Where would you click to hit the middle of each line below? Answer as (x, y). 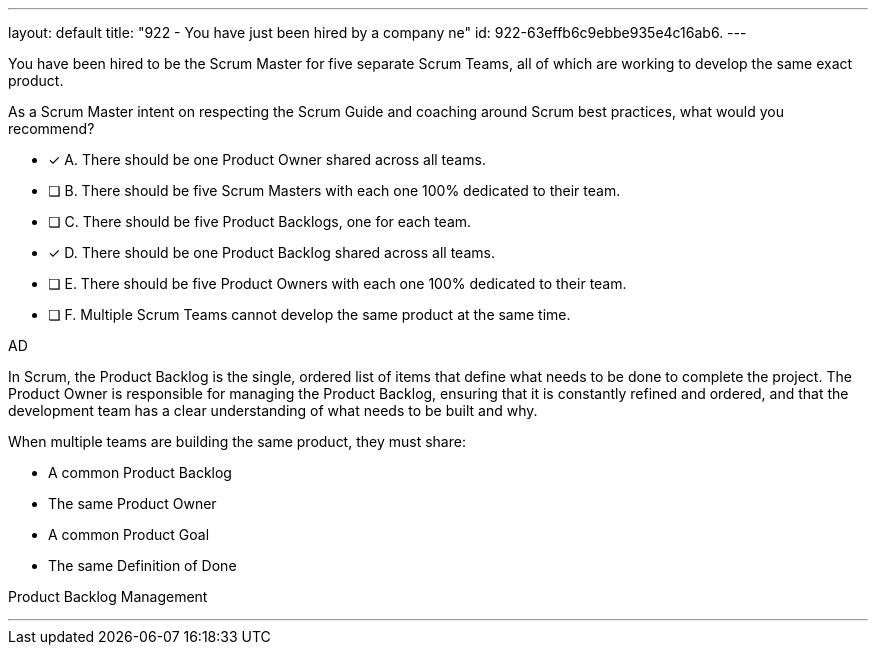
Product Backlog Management (108, 596)
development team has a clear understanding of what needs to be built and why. (273, 410)
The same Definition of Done (142, 565)
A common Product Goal (129, 534)
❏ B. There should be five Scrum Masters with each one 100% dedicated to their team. (334, 190)
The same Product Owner (132, 503)
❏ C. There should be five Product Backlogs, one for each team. (260, 221)
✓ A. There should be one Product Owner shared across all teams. (267, 159)
